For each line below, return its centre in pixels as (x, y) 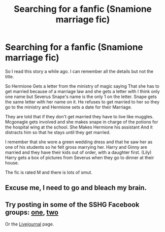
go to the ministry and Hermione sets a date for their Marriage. (68, 107)
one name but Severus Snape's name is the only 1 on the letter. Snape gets (81, 97)
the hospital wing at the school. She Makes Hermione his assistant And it (79, 127)
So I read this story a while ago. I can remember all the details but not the (79, 71)
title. (10, 76)
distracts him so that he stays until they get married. (58, 132)
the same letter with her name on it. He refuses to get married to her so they (82, 101)
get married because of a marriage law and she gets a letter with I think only (82, 91)
